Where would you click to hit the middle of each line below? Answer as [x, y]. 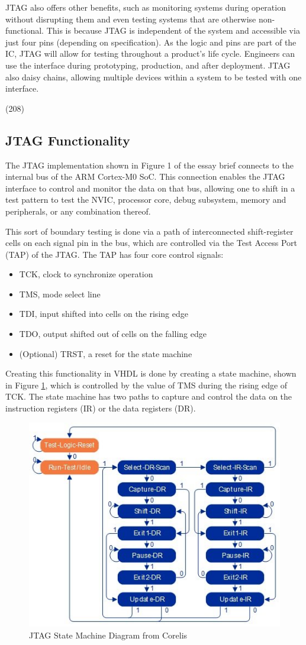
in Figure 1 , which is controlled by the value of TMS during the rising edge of [146, 385]
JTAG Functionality [68, 140]
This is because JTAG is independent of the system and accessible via [173, 30]
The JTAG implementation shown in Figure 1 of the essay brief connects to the [149, 165]
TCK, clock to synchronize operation [86, 274]
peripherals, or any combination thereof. [78, 211]
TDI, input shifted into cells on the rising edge [104, 314]
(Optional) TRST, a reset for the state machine [106, 353]
